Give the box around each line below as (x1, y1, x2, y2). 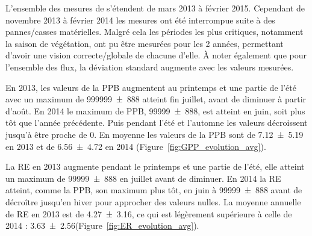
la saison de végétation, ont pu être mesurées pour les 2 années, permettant (5, 37, 284, 49)
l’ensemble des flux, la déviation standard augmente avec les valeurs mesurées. (5, 60, 294, 73)
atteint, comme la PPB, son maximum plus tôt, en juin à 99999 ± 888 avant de (5, 184, 302, 196)
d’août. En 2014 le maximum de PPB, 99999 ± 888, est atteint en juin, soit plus (5, 104, 305, 117)
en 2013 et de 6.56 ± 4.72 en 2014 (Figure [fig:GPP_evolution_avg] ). (5, 140, 266, 152)
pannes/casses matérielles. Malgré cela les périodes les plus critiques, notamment (5, 25, 304, 38)
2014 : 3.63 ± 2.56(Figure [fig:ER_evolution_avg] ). (5, 219, 199, 232)
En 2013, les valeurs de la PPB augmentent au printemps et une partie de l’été (5, 81, 296, 93)
